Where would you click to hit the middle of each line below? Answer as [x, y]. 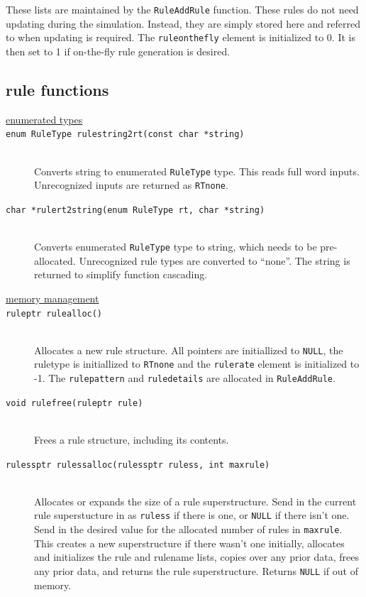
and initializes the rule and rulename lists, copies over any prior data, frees [196, 557]
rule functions [57, 89]
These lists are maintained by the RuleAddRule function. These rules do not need [182, 9]
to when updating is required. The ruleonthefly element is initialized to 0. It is [181, 37]
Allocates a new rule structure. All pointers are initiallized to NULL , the [189, 350]
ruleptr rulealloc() [54, 313]
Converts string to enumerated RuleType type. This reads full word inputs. [197, 171]
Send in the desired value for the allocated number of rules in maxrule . [188, 529]
